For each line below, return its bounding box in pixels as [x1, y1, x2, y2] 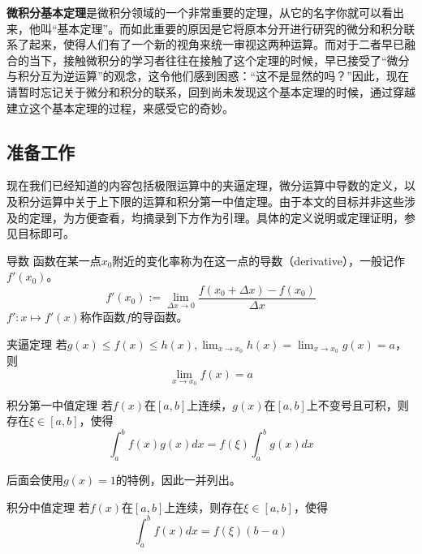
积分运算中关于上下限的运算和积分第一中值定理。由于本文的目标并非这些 [17, 192, 404, 209]
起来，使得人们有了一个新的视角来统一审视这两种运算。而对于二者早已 [28, 36, 404, 53]
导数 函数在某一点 [6, 251, 101, 268]
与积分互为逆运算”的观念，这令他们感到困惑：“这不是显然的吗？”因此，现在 [6, 67, 409, 84]
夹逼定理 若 [6, 335, 67, 352]
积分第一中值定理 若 [6, 396, 113, 413]
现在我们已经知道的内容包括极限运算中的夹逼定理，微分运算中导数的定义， [6, 177, 404, 194]
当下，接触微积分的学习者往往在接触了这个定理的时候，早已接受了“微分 [28, 51, 410, 68]
